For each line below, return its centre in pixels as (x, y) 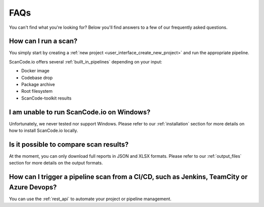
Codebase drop (37, 78)
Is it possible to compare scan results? (69, 144)
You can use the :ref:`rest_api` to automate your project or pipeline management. (90, 199)
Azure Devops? (33, 187)
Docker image (35, 71)
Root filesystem (37, 91)
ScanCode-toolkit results (46, 98)
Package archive (38, 84)
